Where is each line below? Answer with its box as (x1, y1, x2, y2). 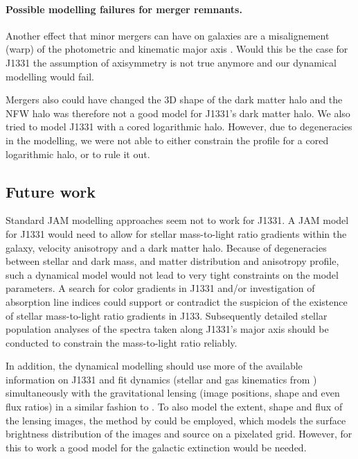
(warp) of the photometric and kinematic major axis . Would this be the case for (6, 42, 348, 56)
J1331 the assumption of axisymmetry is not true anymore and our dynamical (6, 55, 337, 69)
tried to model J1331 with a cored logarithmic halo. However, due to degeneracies (6, 119, 352, 134)
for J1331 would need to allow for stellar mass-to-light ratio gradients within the (6, 226, 347, 241)
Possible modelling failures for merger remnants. (6, 1, 242, 16)
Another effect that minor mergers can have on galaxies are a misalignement (6, 28, 330, 42)
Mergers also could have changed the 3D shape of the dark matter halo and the (6, 92, 343, 107)
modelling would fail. (6, 69, 94, 83)
